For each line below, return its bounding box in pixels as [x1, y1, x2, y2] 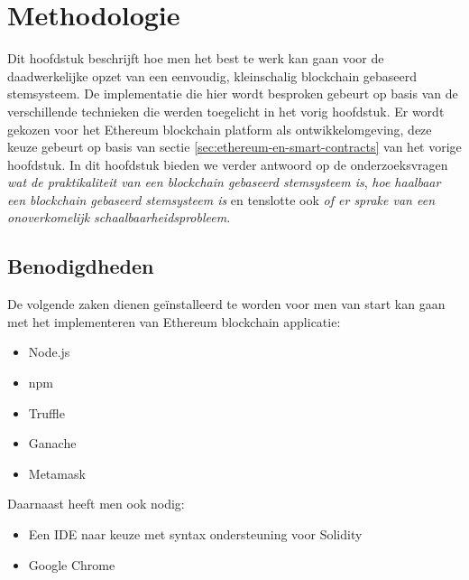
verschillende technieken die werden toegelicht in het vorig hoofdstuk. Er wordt [7, 101, 445, 120]
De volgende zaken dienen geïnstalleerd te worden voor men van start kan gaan [7, 295, 446, 313]
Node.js [28, 342, 70, 361]
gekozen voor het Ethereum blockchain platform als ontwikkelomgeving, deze [7, 119, 432, 138]
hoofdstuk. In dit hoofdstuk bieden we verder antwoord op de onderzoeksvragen [7, 154, 448, 173]
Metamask [28, 463, 86, 482]
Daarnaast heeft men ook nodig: [7, 494, 185, 513]
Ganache [28, 434, 77, 453]
